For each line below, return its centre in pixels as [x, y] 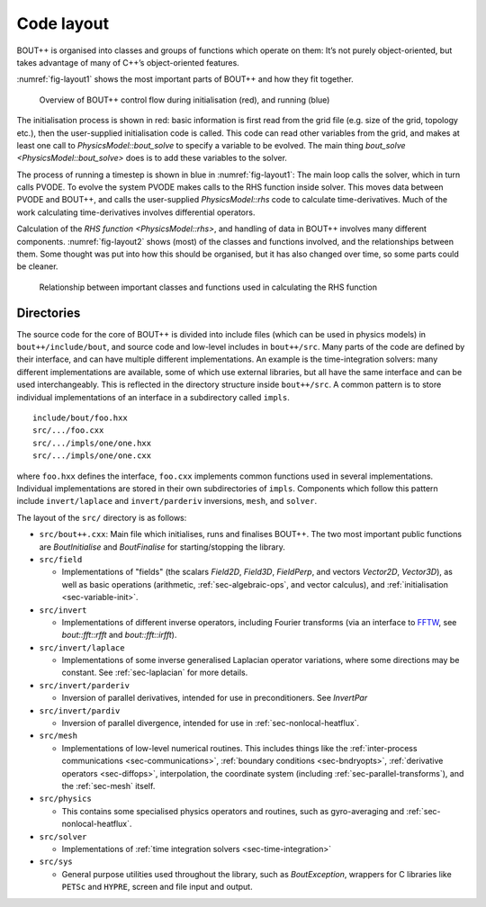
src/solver [63, 836]
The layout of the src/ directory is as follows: [102, 517]
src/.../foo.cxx [68, 431]
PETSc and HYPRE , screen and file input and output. [157, 887]
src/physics [65, 799]
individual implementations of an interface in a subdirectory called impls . [153, 397]
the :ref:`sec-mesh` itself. [108, 786]
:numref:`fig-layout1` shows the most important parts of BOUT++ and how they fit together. [185, 79]
